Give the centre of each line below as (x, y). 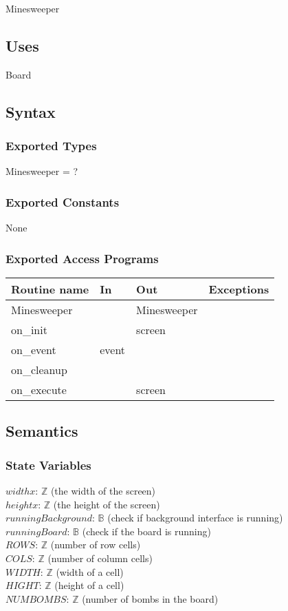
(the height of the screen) (107, 504)
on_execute (39, 390)
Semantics (42, 431)
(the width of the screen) (103, 491)
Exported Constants (63, 201)
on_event (34, 350)
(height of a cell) (89, 585)
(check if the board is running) (146, 531)
